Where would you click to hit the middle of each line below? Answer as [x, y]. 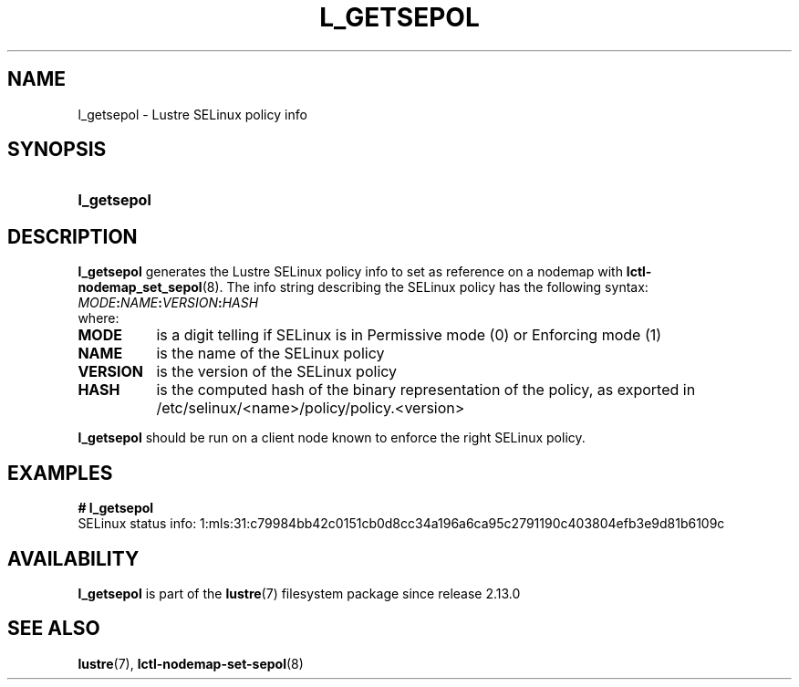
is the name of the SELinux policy [270, 354]
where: [99, 318]
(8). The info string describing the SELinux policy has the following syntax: [425, 287]
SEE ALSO [54, 629]
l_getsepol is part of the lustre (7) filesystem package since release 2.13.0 [299, 593]
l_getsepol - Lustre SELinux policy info [192, 114]
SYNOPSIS [57, 150]
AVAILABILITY [73, 558]
